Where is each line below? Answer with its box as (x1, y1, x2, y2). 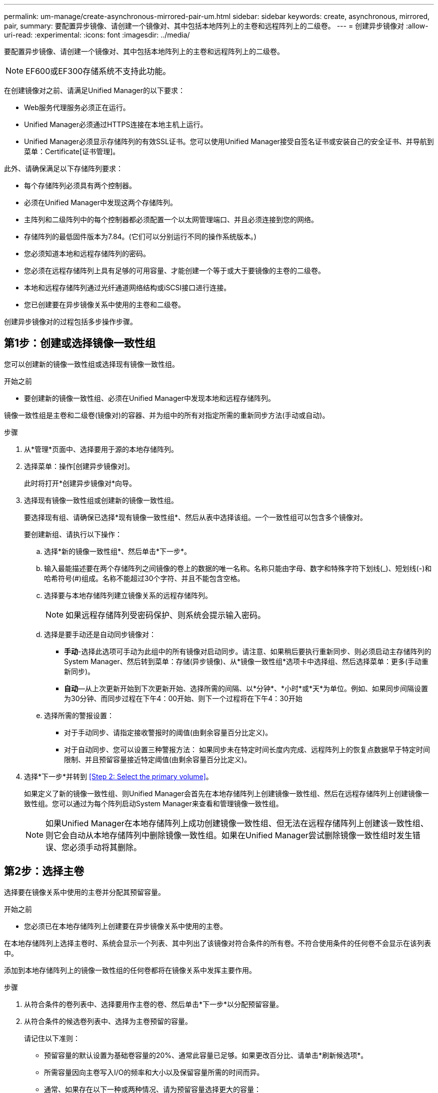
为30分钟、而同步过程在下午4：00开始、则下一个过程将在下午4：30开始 (64, 694, 302, 703)
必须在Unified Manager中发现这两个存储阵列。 (24, 198, 177, 207)
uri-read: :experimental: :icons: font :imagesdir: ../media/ (4, 31, 190, 39)
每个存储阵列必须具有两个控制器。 (24, 181, 136, 190)
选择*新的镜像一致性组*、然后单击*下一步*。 (44, 546, 191, 556)
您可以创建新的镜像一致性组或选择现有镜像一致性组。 (4, 359, 179, 368)
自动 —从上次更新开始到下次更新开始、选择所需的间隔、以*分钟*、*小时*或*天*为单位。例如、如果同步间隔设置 (64, 684, 428, 693)
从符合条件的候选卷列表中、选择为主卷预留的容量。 (24, 1016, 192, 1025)
